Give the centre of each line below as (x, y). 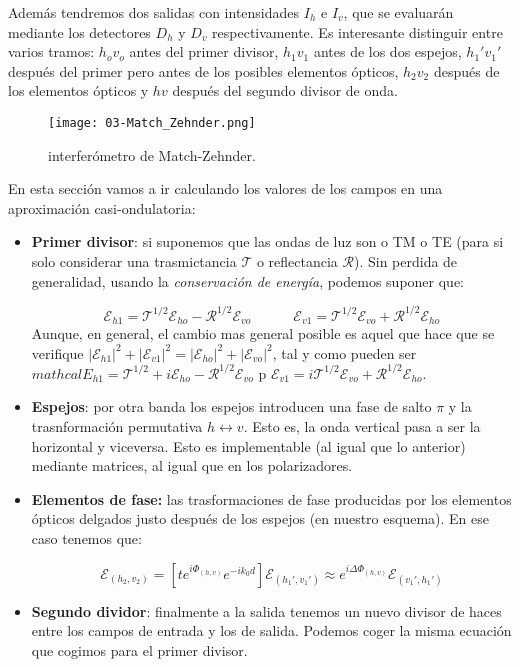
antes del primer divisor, (204, 51)
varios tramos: (51, 51)
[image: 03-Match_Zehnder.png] (152, 122)
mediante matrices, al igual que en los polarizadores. (192, 465)
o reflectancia (297, 261)
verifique (57, 352)
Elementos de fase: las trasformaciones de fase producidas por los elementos (271, 498)
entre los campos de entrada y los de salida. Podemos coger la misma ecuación (271, 630)
